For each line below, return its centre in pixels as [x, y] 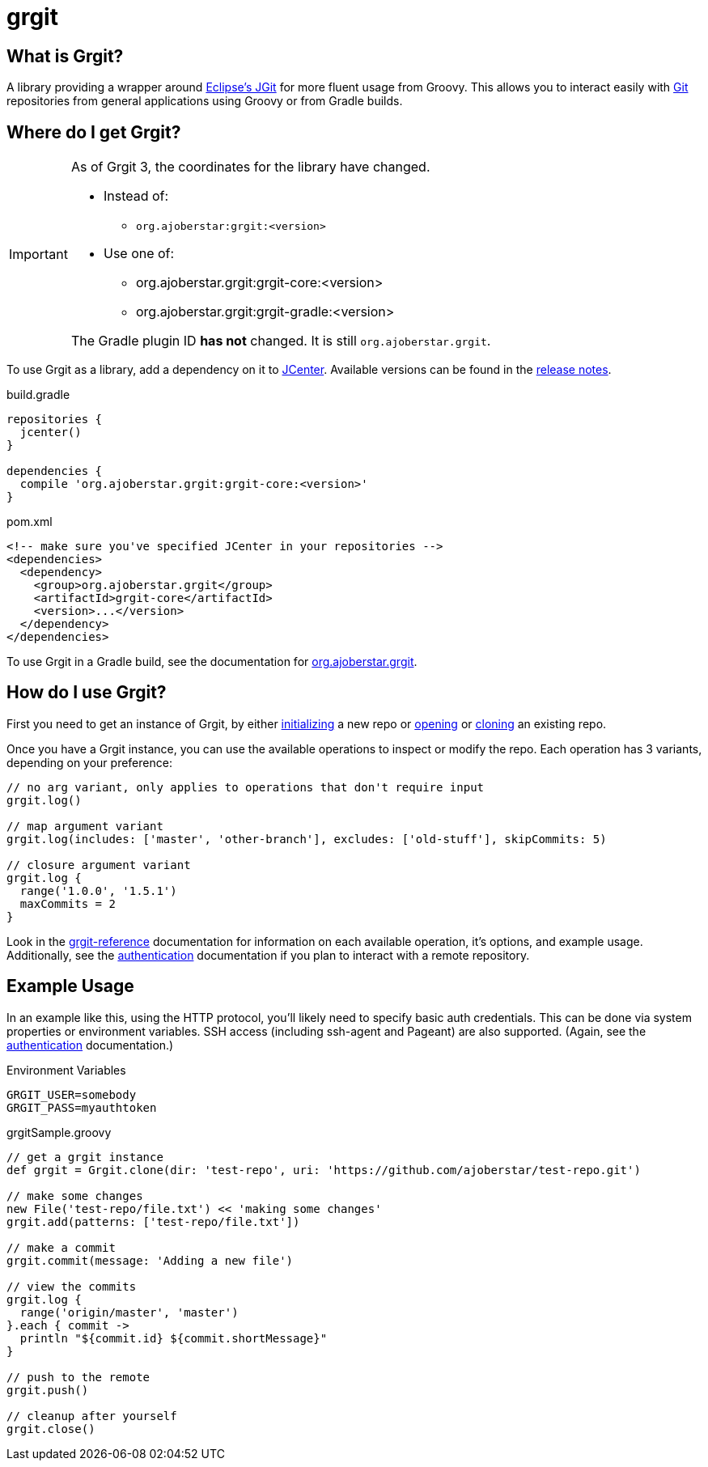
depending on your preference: [89, 762]
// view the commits [72, 1286]
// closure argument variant [99, 865]
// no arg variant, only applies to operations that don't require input [246, 787]
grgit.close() [51, 1429]
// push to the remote [78, 1377]
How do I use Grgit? [87, 693]
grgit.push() [48, 1390]
